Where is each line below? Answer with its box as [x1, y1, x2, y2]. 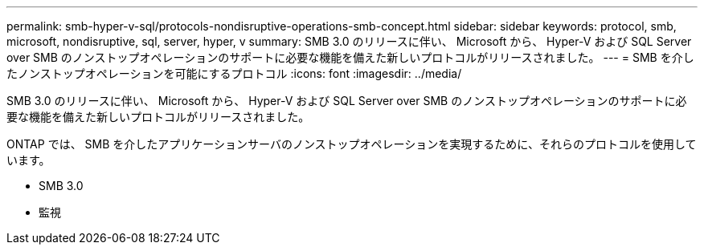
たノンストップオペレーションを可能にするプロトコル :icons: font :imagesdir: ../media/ [6, 67, 462, 80]
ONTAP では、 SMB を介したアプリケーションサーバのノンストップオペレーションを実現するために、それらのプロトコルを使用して [6, 137, 697, 151]
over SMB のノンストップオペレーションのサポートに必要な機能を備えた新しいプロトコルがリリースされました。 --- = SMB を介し [6, 51, 694, 64]
